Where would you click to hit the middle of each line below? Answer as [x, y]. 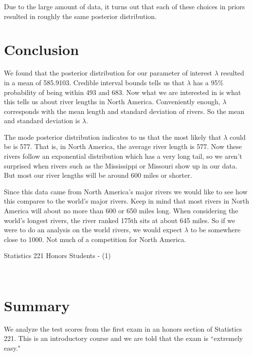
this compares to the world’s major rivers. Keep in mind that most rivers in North [126, 201]
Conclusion [42, 49]
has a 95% [208, 82]
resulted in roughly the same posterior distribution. [80, 16]
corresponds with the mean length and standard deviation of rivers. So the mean [124, 111]
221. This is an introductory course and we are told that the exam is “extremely [124, 338]
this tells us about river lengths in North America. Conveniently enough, [112, 102]
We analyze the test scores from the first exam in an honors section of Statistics [123, 328]
